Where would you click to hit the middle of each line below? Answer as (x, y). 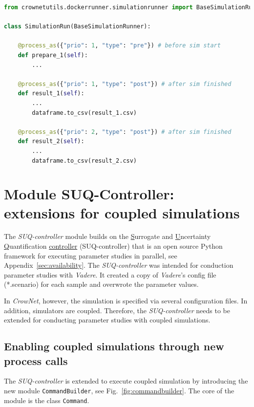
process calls (36, 360)
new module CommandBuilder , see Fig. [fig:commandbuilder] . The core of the (119, 390)
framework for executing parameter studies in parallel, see (91, 255)
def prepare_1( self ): (53, 55)
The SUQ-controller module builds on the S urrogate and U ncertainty (107, 236)
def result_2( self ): (51, 141)
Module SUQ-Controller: (89, 194)
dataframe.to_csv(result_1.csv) (85, 113)
